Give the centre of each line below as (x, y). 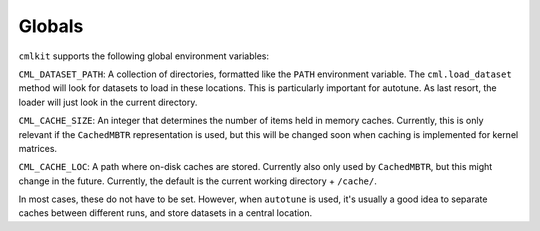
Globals (51, 26)
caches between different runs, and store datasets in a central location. (165, 213)
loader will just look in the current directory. (108, 102)
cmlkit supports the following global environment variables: (144, 56)
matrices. (38, 148)
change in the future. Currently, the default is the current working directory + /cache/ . (197, 181)
